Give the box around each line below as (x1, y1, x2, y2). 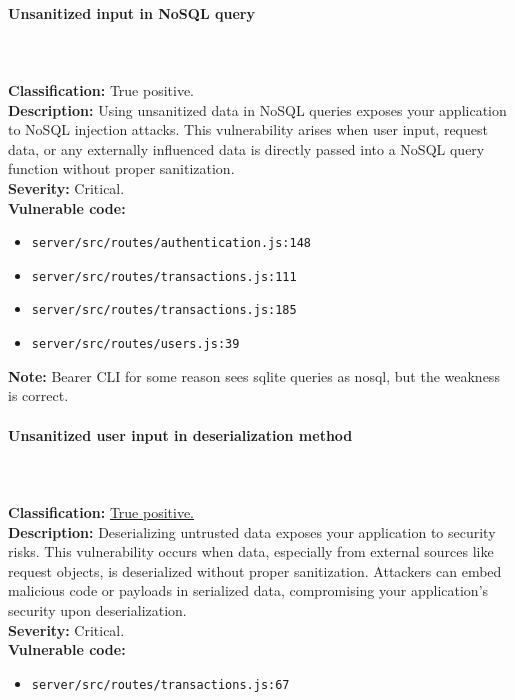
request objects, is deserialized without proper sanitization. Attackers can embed (8, 560, 502, 581)
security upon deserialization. (8, 599, 187, 620)
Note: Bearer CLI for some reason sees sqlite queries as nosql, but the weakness (8, 365, 500, 386)
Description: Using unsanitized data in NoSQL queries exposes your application (8, 99, 507, 120)
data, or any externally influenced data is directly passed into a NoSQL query (8, 138, 485, 159)
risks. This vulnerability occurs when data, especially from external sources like (8, 541, 494, 562)
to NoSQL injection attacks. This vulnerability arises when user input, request (8, 119, 488, 140)
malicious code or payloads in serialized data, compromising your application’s (8, 580, 489, 601)
